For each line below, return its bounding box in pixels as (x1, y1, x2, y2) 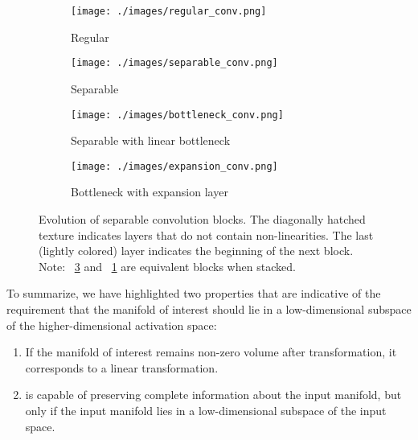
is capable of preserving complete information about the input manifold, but (25, 386, 402, 403)
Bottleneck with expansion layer (71, 183, 228, 200)
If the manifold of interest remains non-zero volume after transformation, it (25, 343, 397, 360)
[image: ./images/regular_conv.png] (71, 6, 267, 17)
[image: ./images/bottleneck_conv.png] (71, 109, 284, 121)
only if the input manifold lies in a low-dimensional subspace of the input (25, 401, 387, 418)
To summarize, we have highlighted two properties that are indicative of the (6, 285, 381, 302)
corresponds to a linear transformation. (25, 359, 219, 376)
